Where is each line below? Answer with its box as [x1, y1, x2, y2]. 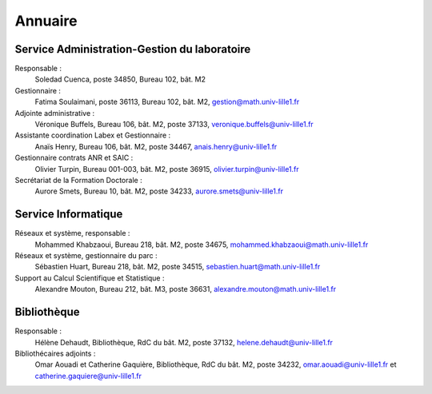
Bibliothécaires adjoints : [14, 348, 96, 358]
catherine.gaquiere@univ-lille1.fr [34, 371, 142, 380]
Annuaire [14, 12, 78, 30]
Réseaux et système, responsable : [14, 229, 130, 238]
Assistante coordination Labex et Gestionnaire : [14, 130, 171, 140]
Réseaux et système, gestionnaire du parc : [14, 251, 158, 261]
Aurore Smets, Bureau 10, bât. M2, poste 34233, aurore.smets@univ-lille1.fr [34, 186, 284, 196]
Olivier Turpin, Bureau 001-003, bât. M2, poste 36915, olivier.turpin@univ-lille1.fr [34, 164, 299, 173]
